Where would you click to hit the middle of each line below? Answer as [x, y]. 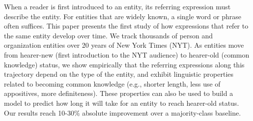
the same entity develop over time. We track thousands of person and [109, 35]
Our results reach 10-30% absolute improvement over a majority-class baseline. [123, 112]
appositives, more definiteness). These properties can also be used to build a [119, 93]
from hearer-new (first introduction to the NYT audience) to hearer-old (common [127, 54]
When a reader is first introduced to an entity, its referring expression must [117, 6]
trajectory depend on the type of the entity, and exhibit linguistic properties [119, 74]
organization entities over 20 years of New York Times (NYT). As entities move [124, 45]
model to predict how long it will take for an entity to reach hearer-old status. [122, 103]
